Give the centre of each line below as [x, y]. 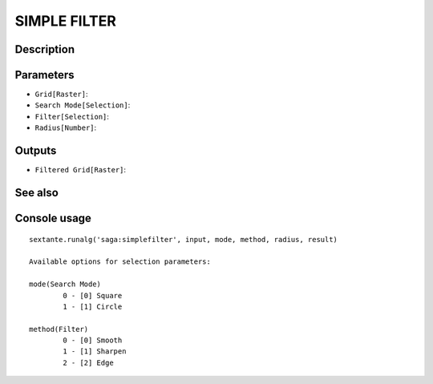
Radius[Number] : [66, 127]
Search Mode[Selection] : [83, 105]
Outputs [36, 151]
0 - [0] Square [93, 295]
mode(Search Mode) [65, 284]
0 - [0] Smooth [93, 340]
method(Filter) [59, 329]
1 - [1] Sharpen [95, 352]
